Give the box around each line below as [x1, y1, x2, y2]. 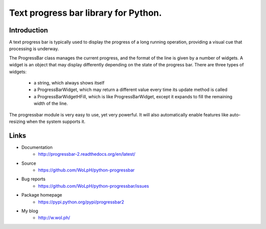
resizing [9, 118, 26, 124]
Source [21, 160, 36, 166]
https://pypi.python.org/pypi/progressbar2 [38, 199, 124, 205]
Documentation [21, 144, 53, 150]
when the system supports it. [26, 118, 86, 124]
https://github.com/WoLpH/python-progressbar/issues [38, 183, 149, 189]
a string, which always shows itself [33, 80, 104, 86]
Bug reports [21, 176, 46, 182]
